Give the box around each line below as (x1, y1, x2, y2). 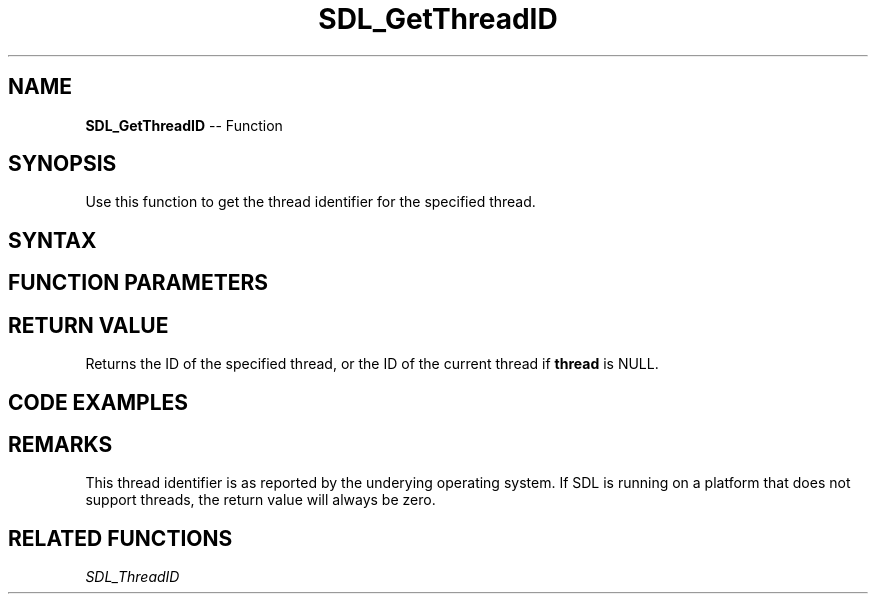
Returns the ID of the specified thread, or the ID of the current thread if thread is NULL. (85, 355, 659, 373)
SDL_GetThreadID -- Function (85, 116, 283, 134)
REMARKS (8, 431, 113, 457)
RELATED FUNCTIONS (8, 525, 233, 551)
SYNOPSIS (8, 151, 117, 177)
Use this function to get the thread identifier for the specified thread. (85, 193, 536, 211)
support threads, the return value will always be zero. (85, 491, 436, 509)
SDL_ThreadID (85, 568, 180, 586)
